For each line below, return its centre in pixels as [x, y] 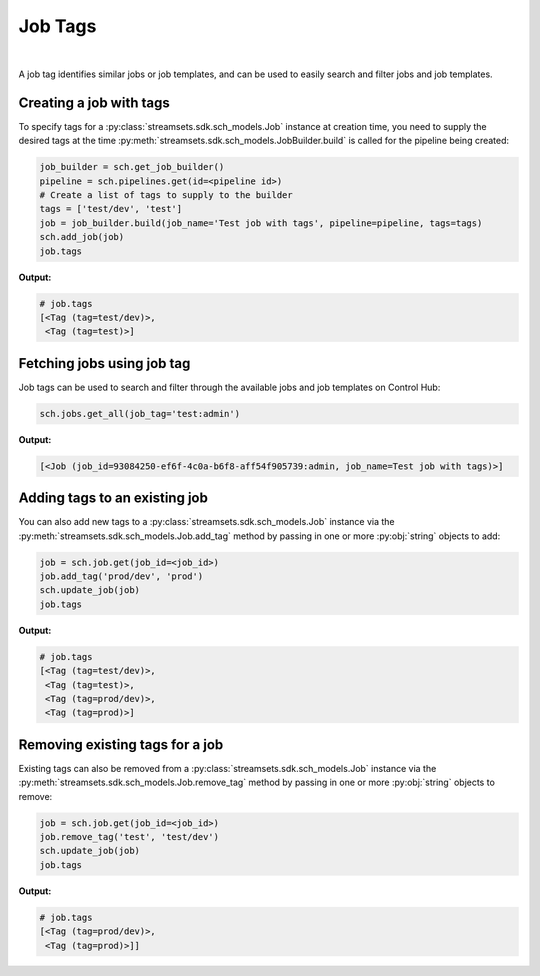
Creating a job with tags [94, 102]
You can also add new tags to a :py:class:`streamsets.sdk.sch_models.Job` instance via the [206, 522]
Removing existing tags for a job [121, 744]
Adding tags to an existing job [113, 498]
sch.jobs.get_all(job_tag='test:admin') [139, 413]
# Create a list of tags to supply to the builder [166, 195]
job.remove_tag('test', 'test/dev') [129, 836]
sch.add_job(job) [82, 237]
